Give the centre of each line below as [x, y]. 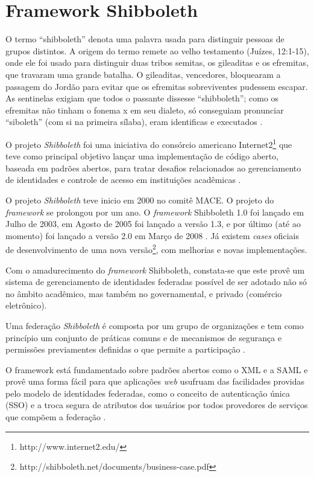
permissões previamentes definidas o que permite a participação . [125, 349]
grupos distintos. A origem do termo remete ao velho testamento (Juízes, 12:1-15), [157, 50]
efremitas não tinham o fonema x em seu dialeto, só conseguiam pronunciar [145, 110]
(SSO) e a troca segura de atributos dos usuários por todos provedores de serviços [157, 405]
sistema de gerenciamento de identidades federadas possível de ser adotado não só [156, 282]
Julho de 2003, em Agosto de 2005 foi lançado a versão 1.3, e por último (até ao [153, 224]
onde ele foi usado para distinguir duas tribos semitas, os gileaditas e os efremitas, [157, 62]
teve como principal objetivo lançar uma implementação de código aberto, [142, 156]
